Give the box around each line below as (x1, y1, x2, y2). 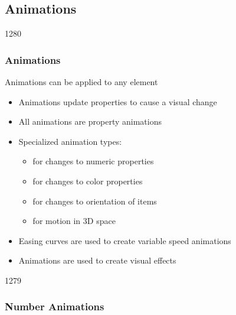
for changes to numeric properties (32, 155, 154, 167)
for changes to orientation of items (32, 194, 157, 207)
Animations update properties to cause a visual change (18, 95, 217, 108)
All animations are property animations (18, 115, 162, 128)
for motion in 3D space (32, 215, 116, 227)
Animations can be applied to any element (5, 76, 158, 88)
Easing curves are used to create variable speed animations (18, 234, 231, 246)
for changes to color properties (32, 174, 143, 187)
